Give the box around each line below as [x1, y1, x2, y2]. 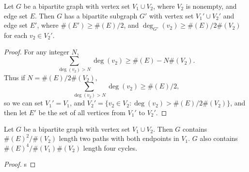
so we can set [4, 98, 43, 108]
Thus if [4, 72, 25, 82]
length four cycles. [83, 142, 138, 153]
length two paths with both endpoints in [59, 133, 179, 143]
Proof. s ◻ [4, 159, 36, 169]
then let [4, 107, 27, 118]
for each [4, 30, 28, 40]
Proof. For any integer [4, 46, 69, 56]
